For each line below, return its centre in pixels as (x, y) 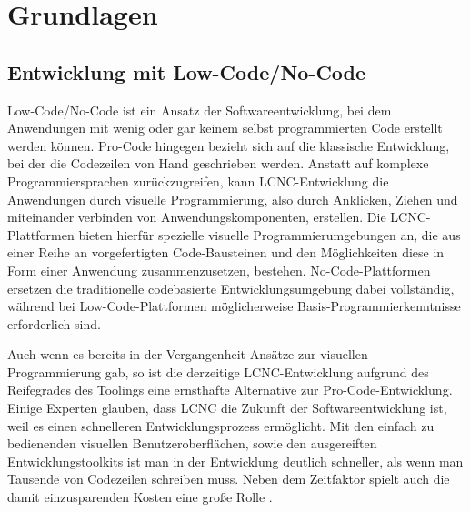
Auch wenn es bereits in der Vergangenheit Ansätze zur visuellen (188, 354)
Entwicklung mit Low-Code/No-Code (187, 71)
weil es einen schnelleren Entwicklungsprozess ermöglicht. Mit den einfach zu (221, 425)
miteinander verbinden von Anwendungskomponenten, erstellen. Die (197, 217)
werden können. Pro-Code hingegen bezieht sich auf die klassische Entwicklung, (229, 145)
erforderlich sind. (54, 323)
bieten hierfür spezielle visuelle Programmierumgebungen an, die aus (270, 234)
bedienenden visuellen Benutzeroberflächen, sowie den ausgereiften (192, 443)
